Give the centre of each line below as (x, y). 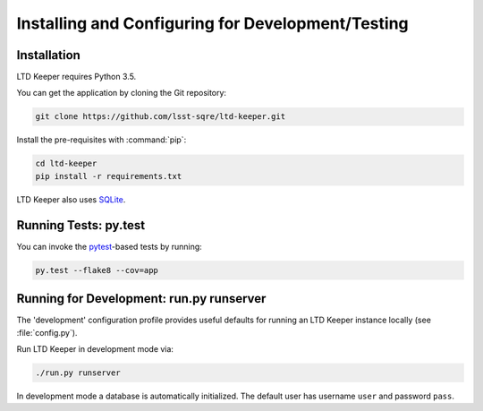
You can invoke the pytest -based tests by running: (110, 246)
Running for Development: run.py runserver (141, 299)
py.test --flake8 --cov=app (97, 270)
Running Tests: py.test (81, 225)
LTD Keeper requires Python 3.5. (76, 77)
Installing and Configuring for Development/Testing (212, 23)
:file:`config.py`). (47, 332)
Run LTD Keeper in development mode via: (95, 348)
